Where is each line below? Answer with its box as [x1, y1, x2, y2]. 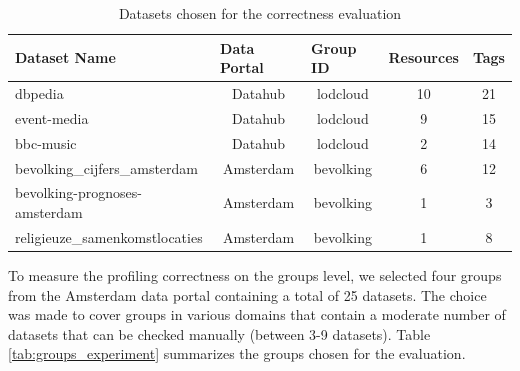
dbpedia [15, 83, 64, 104]
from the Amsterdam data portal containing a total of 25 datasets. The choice [8, 284, 487, 305]
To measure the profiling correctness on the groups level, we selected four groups [8, 264, 502, 285]
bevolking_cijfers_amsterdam [15, 157, 199, 178]
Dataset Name [15, 47, 116, 68]
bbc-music [15, 132, 77, 153]
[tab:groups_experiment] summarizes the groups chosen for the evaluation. [8, 343, 466, 364]
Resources [388, 47, 459, 68]
